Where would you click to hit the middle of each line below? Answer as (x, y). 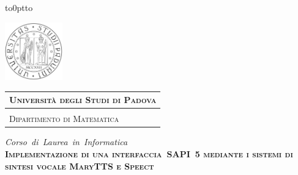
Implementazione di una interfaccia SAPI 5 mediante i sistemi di (149, 153)
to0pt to (19, 7)
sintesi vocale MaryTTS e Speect (80, 166)
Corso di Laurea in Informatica (66, 142)
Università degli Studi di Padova (83, 100)
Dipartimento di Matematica (64, 119)
